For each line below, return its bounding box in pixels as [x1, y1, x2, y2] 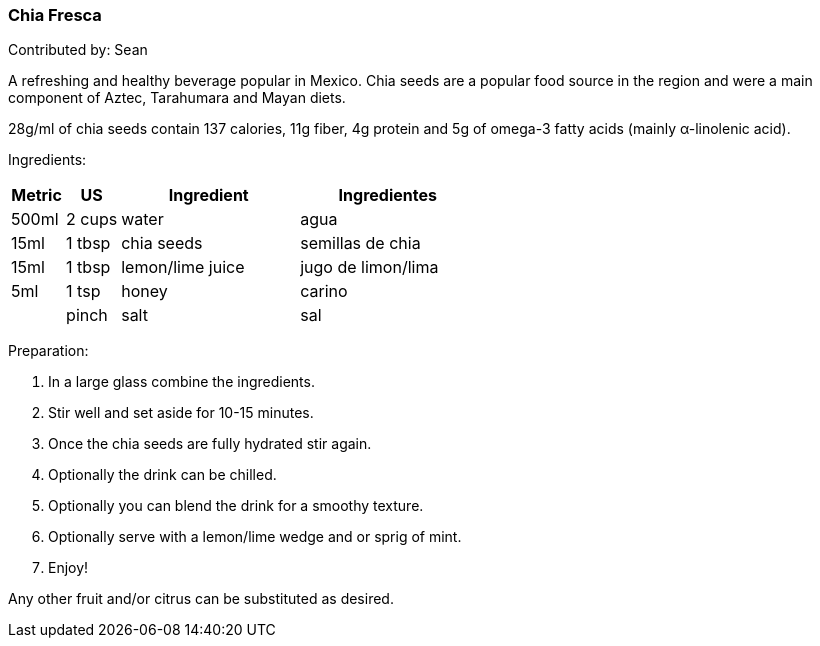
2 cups [66, 209, 118, 230]
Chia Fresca [8, 5, 102, 25]
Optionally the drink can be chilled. [48, 466, 277, 484]
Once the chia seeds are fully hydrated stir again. [48, 435, 372, 453]
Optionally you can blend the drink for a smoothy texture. [48, 497, 424, 515]
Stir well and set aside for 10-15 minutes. [48, 404, 314, 422]
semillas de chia [300, 233, 421, 254]
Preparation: [8, 342, 89, 360]
